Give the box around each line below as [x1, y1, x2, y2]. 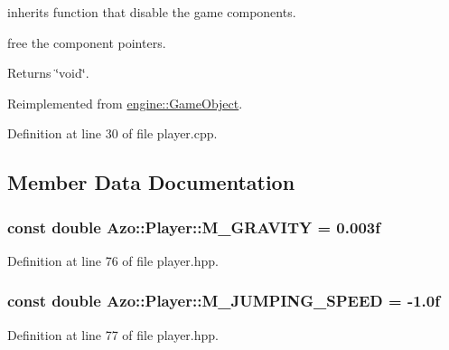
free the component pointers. [7, 33, 166, 52]
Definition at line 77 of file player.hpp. [7, 325, 219, 344]
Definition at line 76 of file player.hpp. [7, 251, 219, 270]
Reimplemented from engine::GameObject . [7, 93, 243, 112]
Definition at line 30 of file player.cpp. [7, 124, 218, 143]
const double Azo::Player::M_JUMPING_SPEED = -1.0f [7, 289, 440, 312]
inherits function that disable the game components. [7, 3, 296, 21]
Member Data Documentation [7, 168, 295, 196]
